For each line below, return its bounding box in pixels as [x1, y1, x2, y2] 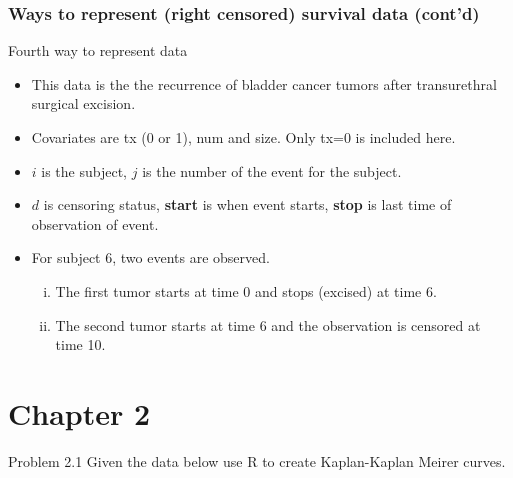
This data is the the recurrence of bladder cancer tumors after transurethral [31, 73, 497, 94]
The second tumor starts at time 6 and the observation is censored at [55, 314, 481, 335]
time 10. [55, 334, 106, 355]
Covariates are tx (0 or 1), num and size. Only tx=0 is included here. [31, 127, 456, 147]
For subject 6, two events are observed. [31, 247, 270, 268]
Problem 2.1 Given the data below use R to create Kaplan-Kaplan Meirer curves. [8, 450, 506, 471]
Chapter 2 [8, 392, 151, 433]
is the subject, [41, 160, 128, 181]
